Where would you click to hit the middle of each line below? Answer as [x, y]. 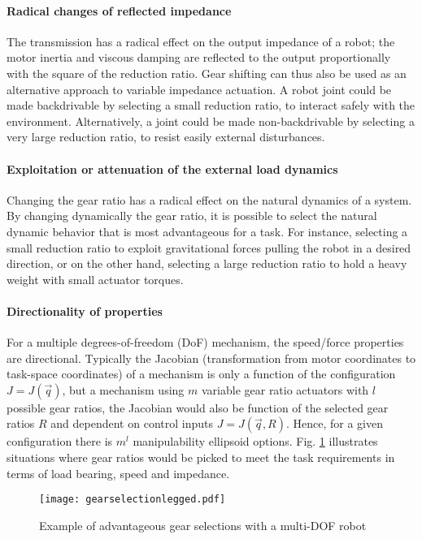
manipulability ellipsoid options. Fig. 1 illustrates [255, 441]
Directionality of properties [85, 310]
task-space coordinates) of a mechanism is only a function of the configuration [201, 374]
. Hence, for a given [335, 423]
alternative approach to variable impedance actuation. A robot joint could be [199, 89]
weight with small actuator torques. [95, 279]
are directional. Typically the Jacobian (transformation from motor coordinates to [211, 358]
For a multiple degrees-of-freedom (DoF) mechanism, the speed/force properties [205, 342]
